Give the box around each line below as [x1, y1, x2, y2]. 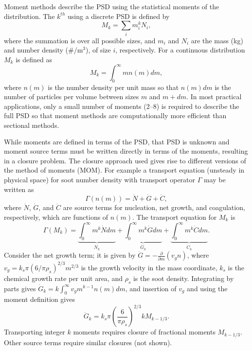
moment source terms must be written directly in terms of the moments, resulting [4, 146, 248, 156]
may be [203, 174, 226, 184]
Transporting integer [4, 327, 65, 337]
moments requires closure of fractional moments [73, 327, 216, 337]
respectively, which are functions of [4, 211, 108, 222]
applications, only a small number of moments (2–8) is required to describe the [4, 101, 239, 111]
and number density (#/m [4, 45, 83, 55]
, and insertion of [125, 283, 177, 293]
